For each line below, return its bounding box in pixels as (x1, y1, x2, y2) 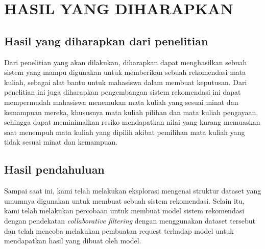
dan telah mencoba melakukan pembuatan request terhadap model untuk (4, 225, 234, 236)
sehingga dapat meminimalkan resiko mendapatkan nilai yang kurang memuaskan (4, 117, 260, 127)
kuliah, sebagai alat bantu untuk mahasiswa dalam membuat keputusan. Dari (4, 76, 247, 87)
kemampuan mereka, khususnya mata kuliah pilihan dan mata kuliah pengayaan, (4, 106, 258, 117)
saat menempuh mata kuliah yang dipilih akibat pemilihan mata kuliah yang (4, 126, 245, 137)
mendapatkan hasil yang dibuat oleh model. (4, 235, 141, 246)
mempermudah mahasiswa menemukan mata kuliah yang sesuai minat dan (4, 96, 238, 107)
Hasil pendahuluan (4, 161, 105, 177)
